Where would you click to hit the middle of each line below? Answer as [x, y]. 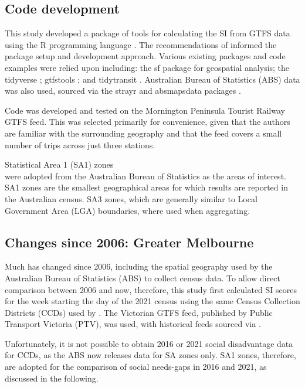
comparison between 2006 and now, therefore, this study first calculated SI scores [151, 289]
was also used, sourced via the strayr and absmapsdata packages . [123, 91]
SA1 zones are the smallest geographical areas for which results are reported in [146, 187]
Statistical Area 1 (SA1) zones [59, 164]
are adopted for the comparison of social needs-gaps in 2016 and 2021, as [136, 367]
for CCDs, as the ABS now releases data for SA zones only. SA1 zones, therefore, [150, 355]
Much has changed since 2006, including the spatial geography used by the [139, 266]
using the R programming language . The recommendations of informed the [141, 44]
